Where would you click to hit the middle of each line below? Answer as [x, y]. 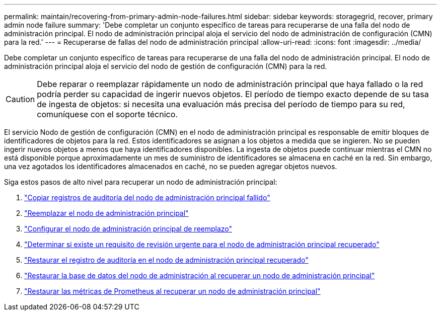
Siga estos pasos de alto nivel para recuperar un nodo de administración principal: [141, 182]
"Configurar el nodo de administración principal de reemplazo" [128, 229]
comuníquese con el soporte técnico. [107, 114]
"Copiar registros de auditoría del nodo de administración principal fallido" [147, 198]
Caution [20, 99]
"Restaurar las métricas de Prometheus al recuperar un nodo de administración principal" [172, 291]
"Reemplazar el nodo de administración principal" [106, 213]
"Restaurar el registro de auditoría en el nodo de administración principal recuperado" [166, 260]
